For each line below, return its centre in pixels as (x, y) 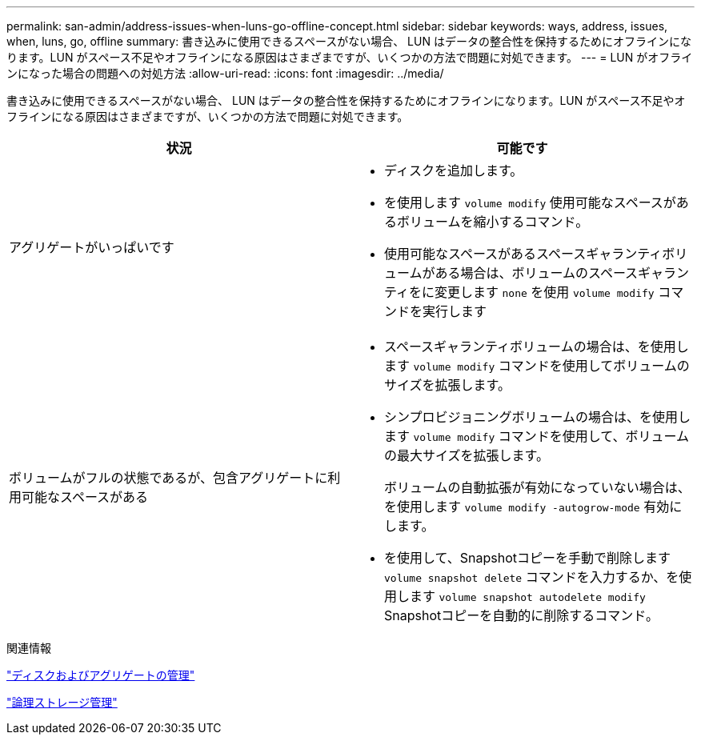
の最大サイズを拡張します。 (467, 455)
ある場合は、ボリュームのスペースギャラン (562, 273)
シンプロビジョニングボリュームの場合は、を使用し (538, 417)
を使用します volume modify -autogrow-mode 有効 (527, 507)
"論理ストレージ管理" (62, 702)
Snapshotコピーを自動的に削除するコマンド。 (521, 615)
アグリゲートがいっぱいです (92, 247)
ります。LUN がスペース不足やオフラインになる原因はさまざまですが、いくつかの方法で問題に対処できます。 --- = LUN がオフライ (350, 57)
